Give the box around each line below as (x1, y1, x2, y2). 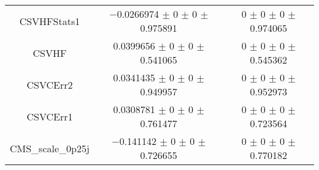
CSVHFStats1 (19, 13, 80, 28)
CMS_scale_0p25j (10, 141, 90, 155)
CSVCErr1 (26, 109, 73, 124)
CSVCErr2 (26, 77, 73, 92)
